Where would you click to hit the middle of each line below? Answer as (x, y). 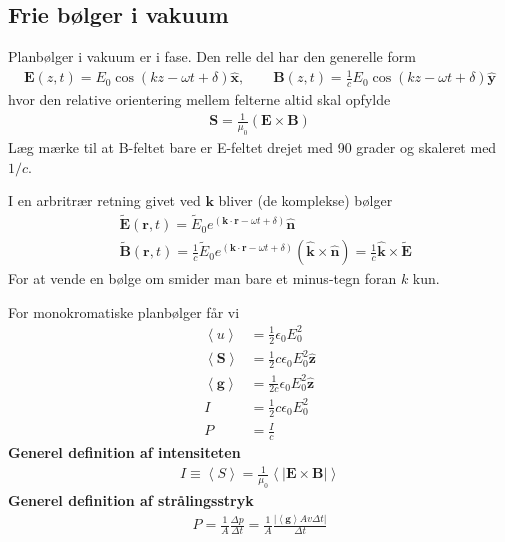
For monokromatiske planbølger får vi (124, 311)
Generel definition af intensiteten (124, 452)
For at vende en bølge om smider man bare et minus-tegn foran (202, 278)
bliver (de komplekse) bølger (305, 200)
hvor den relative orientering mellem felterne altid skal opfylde (199, 99)
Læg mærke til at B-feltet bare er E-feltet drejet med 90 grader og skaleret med (252, 147)
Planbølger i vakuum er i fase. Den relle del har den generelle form (212, 56)
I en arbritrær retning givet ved (104, 200)
